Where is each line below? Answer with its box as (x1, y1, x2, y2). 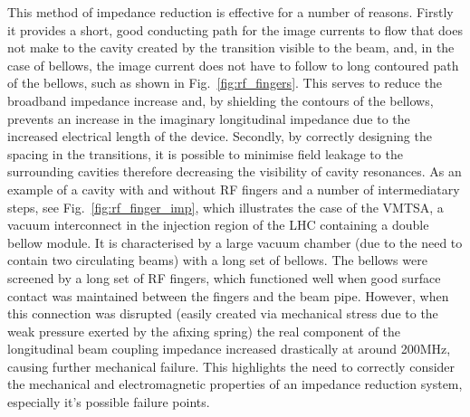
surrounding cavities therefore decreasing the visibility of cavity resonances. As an (7, 162, 462, 181)
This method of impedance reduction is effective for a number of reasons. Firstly (7, 3, 454, 21)
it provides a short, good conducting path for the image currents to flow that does (7, 20, 463, 39)
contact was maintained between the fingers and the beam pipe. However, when (7, 286, 449, 305)
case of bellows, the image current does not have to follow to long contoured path (7, 55, 459, 74)
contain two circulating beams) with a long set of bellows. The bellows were (7, 251, 427, 270)
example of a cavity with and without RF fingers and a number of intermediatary (7, 179, 460, 198)
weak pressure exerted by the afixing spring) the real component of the (7, 321, 401, 340)
